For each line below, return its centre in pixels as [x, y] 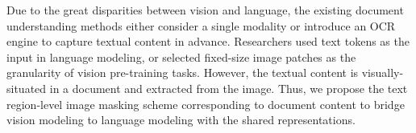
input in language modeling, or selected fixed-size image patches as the [181, 56]
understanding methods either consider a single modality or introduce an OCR [201, 25]
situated [27, 88]
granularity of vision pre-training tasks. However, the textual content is [183, 73]
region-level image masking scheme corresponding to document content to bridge [206, 104]
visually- [383, 73]
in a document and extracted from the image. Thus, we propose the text [229, 88]
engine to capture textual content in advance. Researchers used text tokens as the [208, 41]
